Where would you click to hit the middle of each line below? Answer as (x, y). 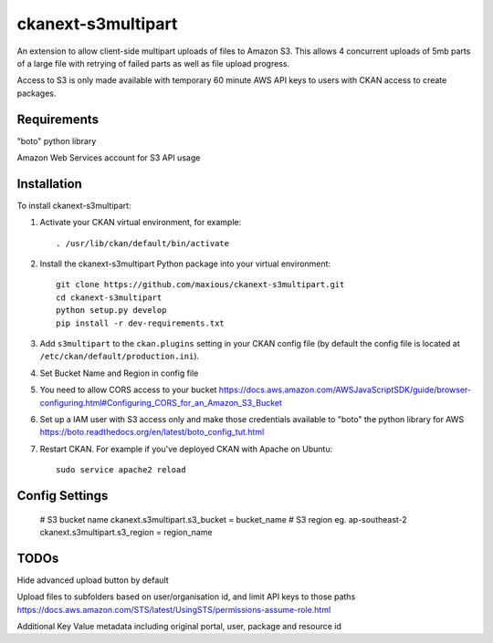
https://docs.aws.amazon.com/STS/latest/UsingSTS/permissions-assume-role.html (174, 609)
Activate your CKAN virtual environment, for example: (141, 223)
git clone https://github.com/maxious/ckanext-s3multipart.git (200, 285)
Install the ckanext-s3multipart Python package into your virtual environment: (185, 264)
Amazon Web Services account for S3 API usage (109, 158)
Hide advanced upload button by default (93, 580)
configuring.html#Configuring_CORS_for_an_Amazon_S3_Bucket (161, 402)
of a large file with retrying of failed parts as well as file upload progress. (153, 63)
